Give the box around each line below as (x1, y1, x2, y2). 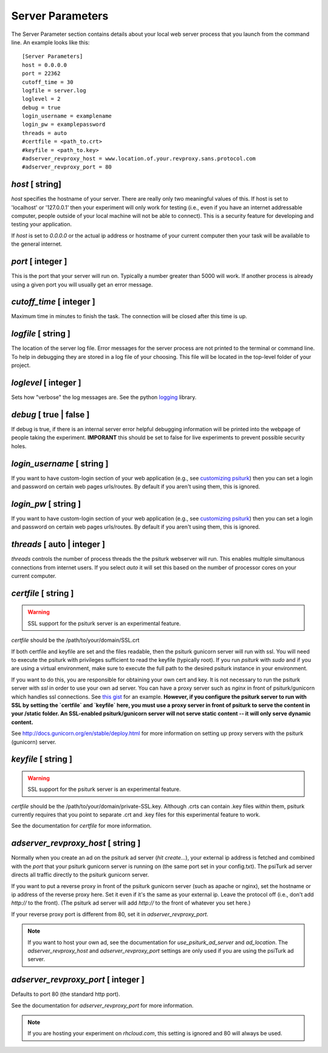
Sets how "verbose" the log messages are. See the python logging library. (11, 394, 197, 401)
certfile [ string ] (11, 588, 74, 599)
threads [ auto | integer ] (11, 539, 106, 550)
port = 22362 (22, 70, 61, 77)
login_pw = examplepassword (22, 121, 106, 128)
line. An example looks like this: (11, 38, 90, 46)
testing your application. (11, 221, 72, 228)
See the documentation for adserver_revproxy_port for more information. (11, 1001, 194, 1009)
